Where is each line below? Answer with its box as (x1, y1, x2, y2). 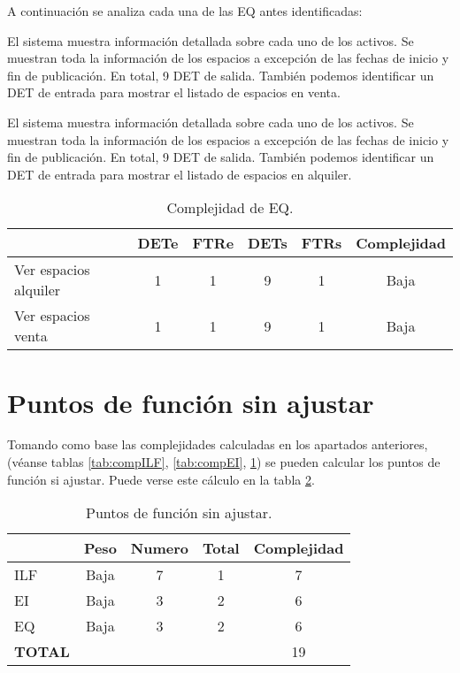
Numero (130, 538, 189, 559)
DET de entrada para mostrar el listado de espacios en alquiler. (7, 164, 352, 183)
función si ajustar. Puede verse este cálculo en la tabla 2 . (7, 470, 315, 488)
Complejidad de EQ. (166, 197, 294, 218)
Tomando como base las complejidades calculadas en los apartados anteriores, (7, 435, 428, 454)
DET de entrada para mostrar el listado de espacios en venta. (7, 83, 341, 102)
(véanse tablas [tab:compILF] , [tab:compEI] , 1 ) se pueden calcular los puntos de (7, 453, 441, 471)
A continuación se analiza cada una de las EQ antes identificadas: (7, 2, 363, 19)
